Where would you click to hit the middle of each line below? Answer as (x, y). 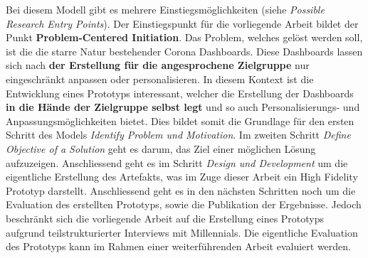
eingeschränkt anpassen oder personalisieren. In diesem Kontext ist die (160, 79)
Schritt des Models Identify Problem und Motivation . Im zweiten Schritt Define (178, 135)
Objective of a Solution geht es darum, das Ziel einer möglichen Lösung (161, 148)
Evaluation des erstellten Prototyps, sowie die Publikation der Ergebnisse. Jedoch (184, 204)
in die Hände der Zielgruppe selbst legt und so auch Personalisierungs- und (183, 107)
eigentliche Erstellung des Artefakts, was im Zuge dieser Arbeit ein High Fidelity (182, 177)
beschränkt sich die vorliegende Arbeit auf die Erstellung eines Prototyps (165, 218)
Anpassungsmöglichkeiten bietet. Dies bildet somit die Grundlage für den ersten (180, 120)
